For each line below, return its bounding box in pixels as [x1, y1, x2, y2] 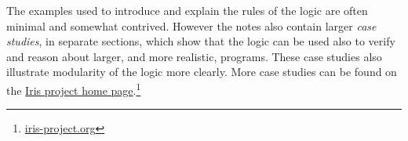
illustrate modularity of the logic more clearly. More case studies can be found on [6, 63, 397, 80]
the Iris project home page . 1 [6, 79, 141, 98]
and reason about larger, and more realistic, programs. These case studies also [6, 48, 382, 64]
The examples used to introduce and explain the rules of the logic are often [6, 2, 368, 18]
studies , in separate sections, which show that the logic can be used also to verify [6, 33, 395, 49]
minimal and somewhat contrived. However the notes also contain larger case [6, 17, 377, 34]
